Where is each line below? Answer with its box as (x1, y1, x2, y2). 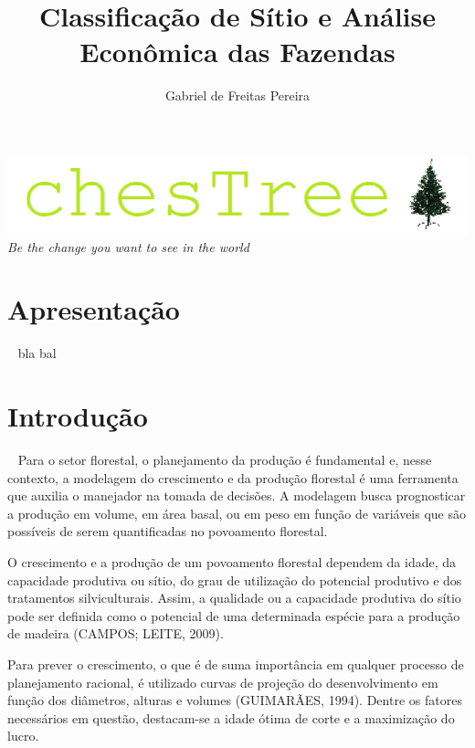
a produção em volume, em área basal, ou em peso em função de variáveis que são (7, 503, 467, 522)
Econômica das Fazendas (79, 33, 396, 70)
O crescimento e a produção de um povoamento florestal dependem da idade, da (7, 553, 457, 572)
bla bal (17, 343, 57, 363)
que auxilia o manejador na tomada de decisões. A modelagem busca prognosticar (7, 486, 466, 505)
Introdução (7, 397, 148, 435)
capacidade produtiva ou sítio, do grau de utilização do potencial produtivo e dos (7, 570, 462, 589)
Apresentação (7, 290, 180, 328)
